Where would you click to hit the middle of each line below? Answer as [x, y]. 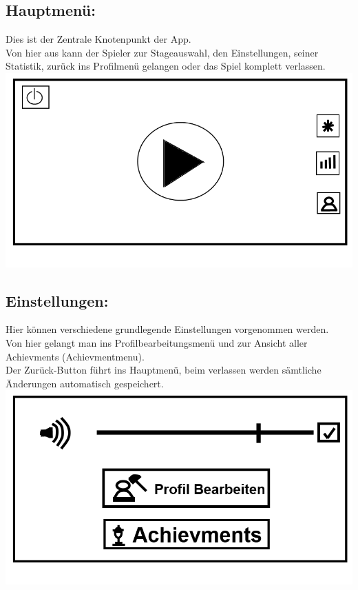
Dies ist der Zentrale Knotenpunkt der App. [98, 39]
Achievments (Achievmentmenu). [75, 356]
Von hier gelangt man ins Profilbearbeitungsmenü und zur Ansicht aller [157, 342]
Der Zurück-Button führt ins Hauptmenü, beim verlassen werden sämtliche [164, 370]
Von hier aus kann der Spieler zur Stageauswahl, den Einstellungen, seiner [162, 52]
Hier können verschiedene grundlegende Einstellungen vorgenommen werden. [167, 329]
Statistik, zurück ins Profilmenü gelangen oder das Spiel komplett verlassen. [166, 66]
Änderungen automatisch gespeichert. [85, 383]
